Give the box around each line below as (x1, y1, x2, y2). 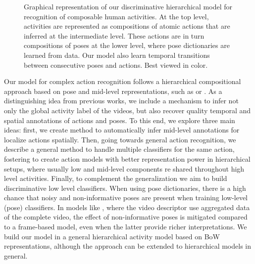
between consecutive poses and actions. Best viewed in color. (24, 59, 208, 70)
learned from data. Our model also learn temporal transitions (24, 49, 210, 60)
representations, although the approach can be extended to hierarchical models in (4, 241, 251, 251)
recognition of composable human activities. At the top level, (24, 11, 209, 21)
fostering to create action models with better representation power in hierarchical (4, 153, 251, 164)
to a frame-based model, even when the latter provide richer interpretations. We (4, 221, 247, 232)
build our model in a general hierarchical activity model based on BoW (4, 231, 220, 241)
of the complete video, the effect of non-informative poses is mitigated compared (4, 212, 248, 222)
